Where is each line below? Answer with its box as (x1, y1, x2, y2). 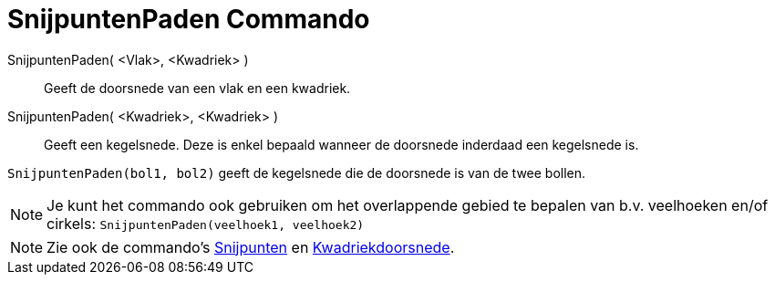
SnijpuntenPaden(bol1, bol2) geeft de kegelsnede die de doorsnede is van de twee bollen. (7, 164, 586, 181)
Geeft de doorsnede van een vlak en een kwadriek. (44, 79, 351, 96)
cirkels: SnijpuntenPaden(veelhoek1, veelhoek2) (46, 214, 365, 233)
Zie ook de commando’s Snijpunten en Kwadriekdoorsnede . (46, 237, 455, 256)
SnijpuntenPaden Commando (7, 4, 370, 35)
